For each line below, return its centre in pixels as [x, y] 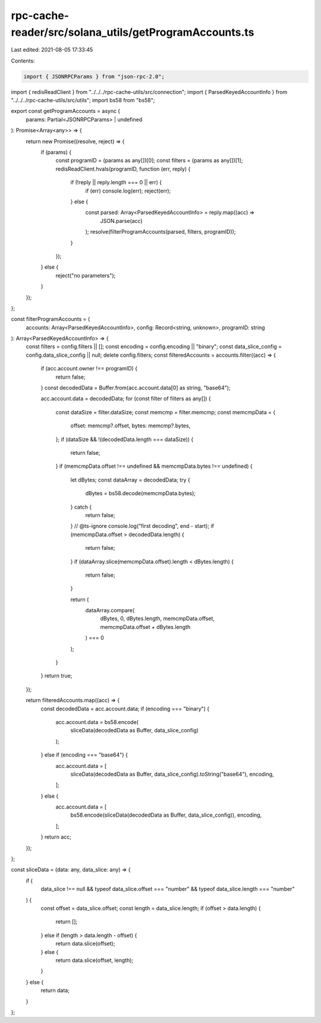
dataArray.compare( [110, 610]
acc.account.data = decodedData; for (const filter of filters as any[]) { [126, 399]
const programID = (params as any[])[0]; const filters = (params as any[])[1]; [149, 160]
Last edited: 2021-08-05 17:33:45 [52, 50]
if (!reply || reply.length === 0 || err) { [116, 182]
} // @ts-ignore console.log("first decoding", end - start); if [142, 526]
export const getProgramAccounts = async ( [65, 111]
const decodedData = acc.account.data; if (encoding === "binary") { [125, 709]
